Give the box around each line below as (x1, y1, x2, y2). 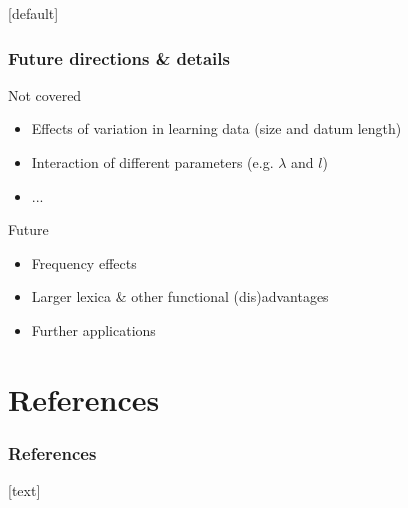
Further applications (31, 319, 156, 340)
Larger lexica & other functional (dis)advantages (31, 286, 329, 307)
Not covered (8, 84, 82, 105)
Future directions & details (8, 45, 230, 70)
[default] (8, 3, 59, 23)
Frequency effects (31, 252, 137, 273)
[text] (8, 480, 41, 501)
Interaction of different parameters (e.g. (31, 152, 274, 172)
